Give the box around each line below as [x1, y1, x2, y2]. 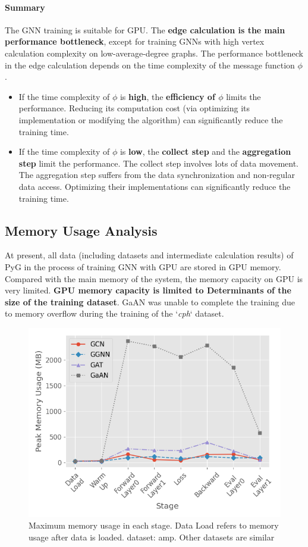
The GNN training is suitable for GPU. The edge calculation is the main [5, 23, 285, 36]
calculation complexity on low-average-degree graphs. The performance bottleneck [5, 46, 303, 59]
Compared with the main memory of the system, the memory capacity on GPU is [5, 272, 303, 285]
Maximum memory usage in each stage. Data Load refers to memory [29, 519, 279, 532]
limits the [226, 90, 261, 102]
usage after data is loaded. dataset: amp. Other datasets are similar [29, 531, 275, 543]
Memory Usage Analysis [5, 221, 158, 239]
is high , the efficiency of [120, 90, 215, 102]
